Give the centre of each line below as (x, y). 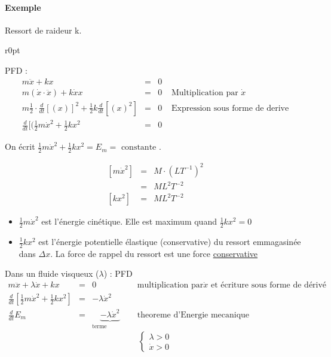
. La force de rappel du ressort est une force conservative (154, 253)
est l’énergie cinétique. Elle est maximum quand (129, 221)
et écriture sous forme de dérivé (269, 285)
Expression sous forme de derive (230, 108)
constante (139, 148)
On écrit (20, 146)
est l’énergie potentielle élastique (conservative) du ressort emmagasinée (170, 241)
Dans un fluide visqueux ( (52, 273)
